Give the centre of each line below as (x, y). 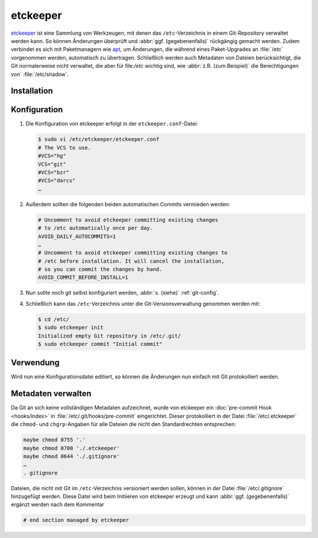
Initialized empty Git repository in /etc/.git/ (110, 336)
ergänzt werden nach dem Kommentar (57, 504)
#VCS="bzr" (54, 172)
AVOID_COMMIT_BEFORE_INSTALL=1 (83, 278)
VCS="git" (52, 164)
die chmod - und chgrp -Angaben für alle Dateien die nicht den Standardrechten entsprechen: (124, 424)
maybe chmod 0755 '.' (54, 440)
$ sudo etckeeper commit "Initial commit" (100, 344)
